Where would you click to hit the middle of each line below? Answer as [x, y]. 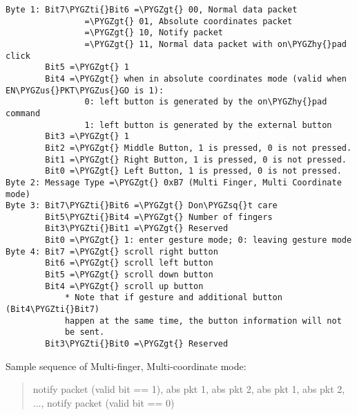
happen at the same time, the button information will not [203, 321]
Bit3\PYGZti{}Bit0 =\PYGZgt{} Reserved [137, 344]
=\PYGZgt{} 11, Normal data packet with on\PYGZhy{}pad [215, 44]
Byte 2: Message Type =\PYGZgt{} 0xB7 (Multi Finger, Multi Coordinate [174, 182]
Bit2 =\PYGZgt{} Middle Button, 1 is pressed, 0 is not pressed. [199, 148]
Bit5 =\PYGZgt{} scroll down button [129, 275]
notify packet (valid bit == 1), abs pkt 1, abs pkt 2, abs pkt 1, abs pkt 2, [189, 389]
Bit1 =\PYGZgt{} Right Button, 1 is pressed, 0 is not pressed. [196, 159]
